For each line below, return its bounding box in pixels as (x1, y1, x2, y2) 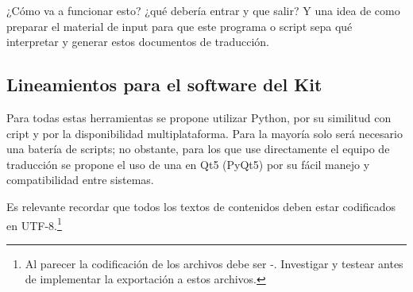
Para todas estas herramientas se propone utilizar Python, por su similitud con (6, 109, 392, 125)
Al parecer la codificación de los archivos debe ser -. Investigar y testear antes (25, 255, 403, 271)
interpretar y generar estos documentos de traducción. (6, 33, 270, 50)
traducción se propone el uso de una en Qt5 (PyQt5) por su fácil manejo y (6, 156, 370, 172)
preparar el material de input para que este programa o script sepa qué (6, 17, 353, 34)
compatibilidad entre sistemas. (6, 171, 154, 188)
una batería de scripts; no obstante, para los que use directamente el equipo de (6, 140, 390, 157)
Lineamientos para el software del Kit (6, 72, 322, 97)
